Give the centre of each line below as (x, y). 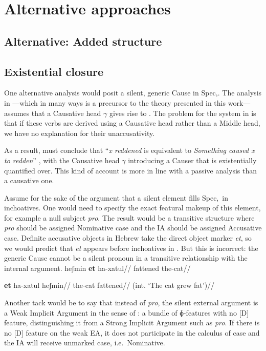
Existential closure (54, 71)
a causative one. (29, 180)
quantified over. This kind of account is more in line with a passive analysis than (131, 170)
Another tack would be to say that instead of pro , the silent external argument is (131, 303)
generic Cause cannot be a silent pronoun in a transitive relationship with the (126, 258)
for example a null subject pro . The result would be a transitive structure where (129, 217)
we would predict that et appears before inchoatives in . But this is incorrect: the (131, 248)
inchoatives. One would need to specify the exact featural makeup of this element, (132, 208)
